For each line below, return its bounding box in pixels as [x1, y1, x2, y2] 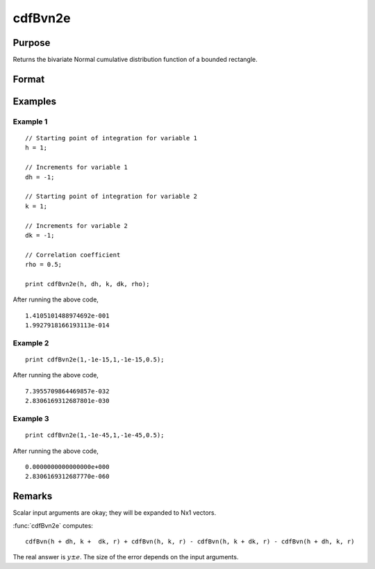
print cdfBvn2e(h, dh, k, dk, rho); [25, 280, 150, 288]
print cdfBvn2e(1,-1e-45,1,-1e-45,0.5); [25, 431, 165, 439]
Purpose [12, 37, 51, 49]
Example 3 [12, 413, 49, 423]
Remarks [12, 490, 53, 502]
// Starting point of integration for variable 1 [25, 134, 198, 142]
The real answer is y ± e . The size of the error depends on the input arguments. [12, 553, 239, 561]
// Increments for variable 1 [25, 163, 128, 172]
